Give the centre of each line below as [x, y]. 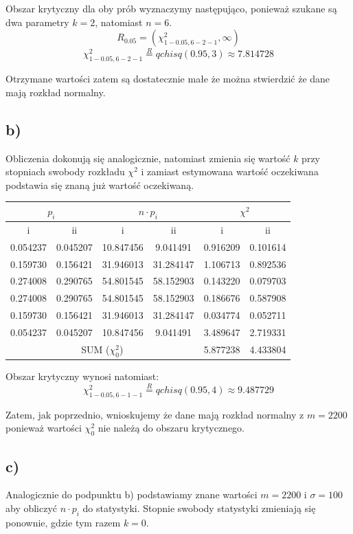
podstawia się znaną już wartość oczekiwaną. [100, 185]
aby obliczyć [32, 508]
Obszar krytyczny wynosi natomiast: [82, 376]
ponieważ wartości [44, 428]
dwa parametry [37, 22]
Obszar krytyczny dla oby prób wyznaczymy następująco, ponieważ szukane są [171, 8]
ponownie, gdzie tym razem [63, 522]
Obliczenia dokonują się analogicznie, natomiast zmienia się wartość [148, 158]
